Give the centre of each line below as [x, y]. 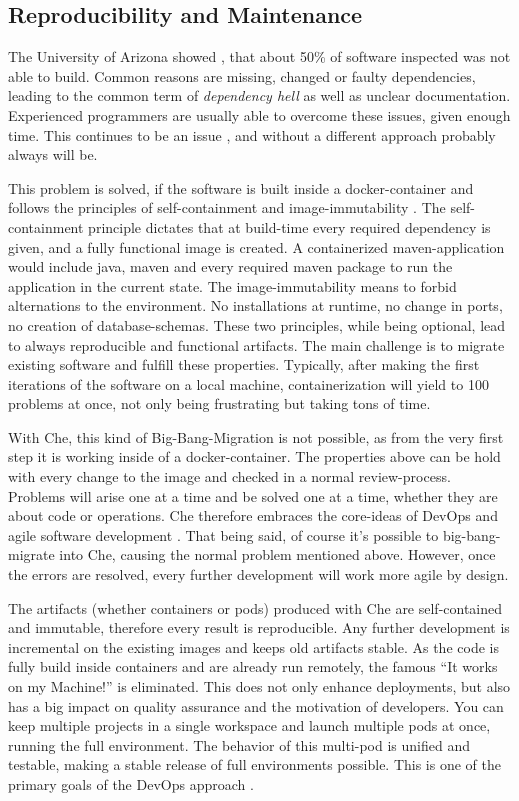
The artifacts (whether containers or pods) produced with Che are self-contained [255, 607]
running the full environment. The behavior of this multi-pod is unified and [239, 744]
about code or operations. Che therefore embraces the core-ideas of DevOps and [253, 515]
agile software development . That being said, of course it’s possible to [223, 534]
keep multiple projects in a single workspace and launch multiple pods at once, [249, 725]
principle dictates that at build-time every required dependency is [289, 226]
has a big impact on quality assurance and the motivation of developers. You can [256, 705]
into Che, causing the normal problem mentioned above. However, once [277, 554]
